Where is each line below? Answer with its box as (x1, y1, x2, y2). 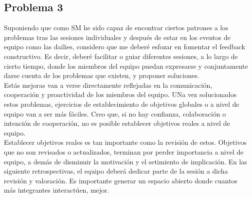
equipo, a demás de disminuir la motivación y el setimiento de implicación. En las (4, 156, 247, 166)
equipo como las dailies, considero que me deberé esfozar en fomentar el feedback (4, 41, 245, 52)
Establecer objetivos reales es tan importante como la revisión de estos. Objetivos (4, 137, 247, 147)
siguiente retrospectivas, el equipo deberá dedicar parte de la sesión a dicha (4, 166, 228, 176)
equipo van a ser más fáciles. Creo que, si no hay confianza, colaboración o (4, 108, 226, 119)
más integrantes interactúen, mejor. (4, 185, 109, 195)
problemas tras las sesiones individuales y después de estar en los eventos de (4, 32, 231, 42)
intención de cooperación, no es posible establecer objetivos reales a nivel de (4, 118, 230, 128)
